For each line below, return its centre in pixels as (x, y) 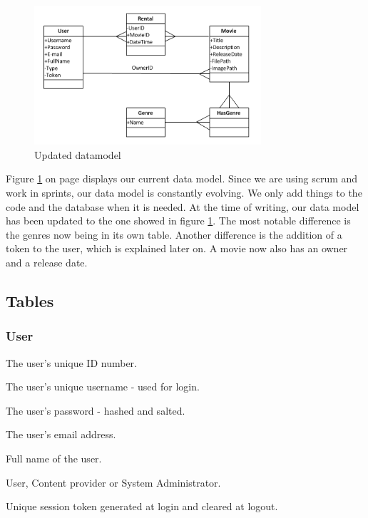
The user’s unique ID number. (71, 362)
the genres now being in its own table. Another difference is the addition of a (174, 234)
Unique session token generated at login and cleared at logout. (142, 506)
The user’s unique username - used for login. (103, 387)
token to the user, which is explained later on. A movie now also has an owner (177, 248)
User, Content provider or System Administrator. (113, 482)
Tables (30, 300)
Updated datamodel (78, 154)
